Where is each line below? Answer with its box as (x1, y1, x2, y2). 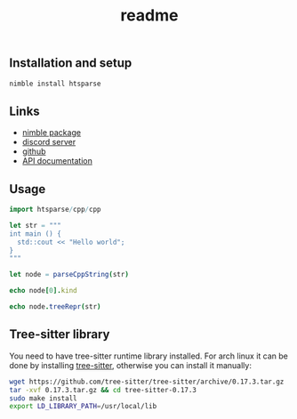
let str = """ (9, 221, 62, 230)
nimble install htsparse (9, 79, 101, 88)
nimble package (21, 127, 82, 138)
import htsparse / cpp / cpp (9, 205, 101, 214)
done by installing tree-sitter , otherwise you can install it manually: (9, 359, 252, 370)
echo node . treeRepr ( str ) (9, 302, 101, 311)
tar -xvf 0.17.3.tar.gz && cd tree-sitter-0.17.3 (9, 385, 197, 394)
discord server (21, 137, 76, 148)
